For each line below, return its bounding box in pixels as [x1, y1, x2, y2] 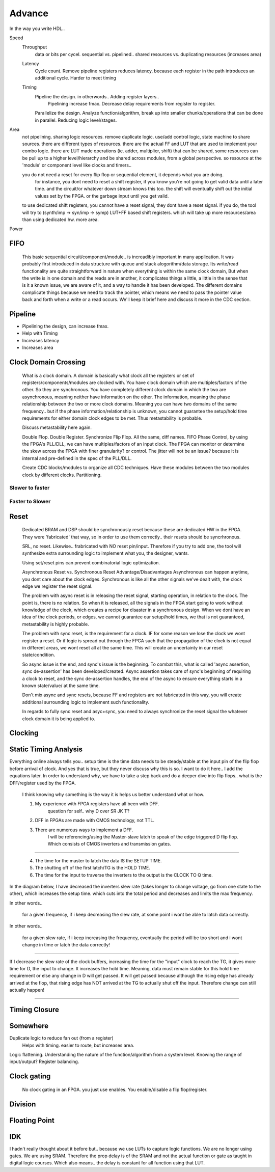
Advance [9, 8, 48, 19]
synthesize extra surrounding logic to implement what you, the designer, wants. [22, 550, 189, 556]
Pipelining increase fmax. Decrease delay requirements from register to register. [47, 101, 216, 107]
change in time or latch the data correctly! [22, 942, 111, 948]
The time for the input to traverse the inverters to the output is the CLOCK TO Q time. [35, 871, 213, 878]
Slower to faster [9, 484, 50, 492]
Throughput [22, 44, 47, 50]
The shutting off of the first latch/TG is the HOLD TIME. [35, 865, 150, 871]
